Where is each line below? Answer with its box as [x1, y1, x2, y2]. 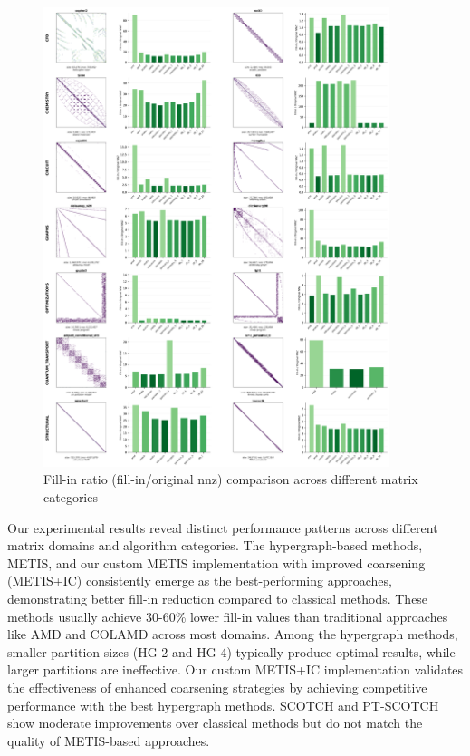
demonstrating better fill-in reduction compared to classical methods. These [7, 588, 428, 607]
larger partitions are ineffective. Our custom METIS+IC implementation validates [7, 660, 464, 679]
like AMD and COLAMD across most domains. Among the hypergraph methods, [7, 625, 458, 644]
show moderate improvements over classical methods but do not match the [7, 713, 423, 732]
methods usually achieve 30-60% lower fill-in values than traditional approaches [7, 606, 448, 625]
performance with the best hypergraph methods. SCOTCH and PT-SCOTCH [7, 695, 439, 714]
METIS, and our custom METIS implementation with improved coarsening [7, 553, 426, 572]
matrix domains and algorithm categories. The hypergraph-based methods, [7, 536, 423, 555]
